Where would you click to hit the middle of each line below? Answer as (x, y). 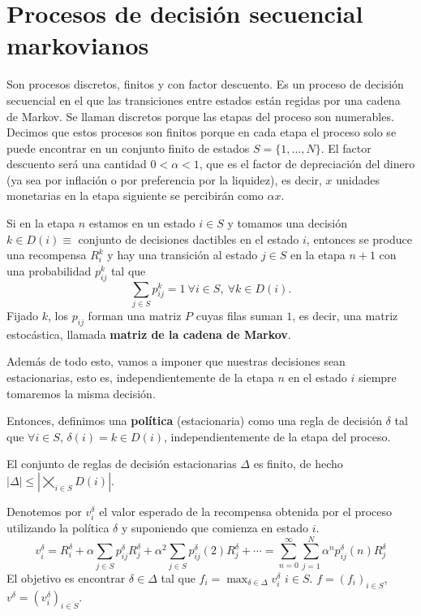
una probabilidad (49, 270)
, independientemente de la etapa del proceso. (277, 436)
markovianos (78, 45)
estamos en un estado (142, 223)
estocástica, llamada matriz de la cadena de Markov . (149, 334)
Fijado (23, 315)
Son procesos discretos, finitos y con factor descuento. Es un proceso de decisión (205, 84)
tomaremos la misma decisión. (81, 393)
